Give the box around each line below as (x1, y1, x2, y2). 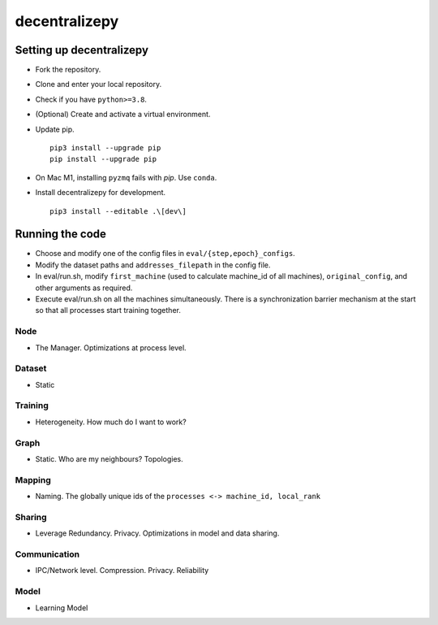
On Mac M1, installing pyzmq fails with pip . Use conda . (35, 172, 217, 182)
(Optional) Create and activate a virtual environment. (35, 110, 211, 119)
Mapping (15, 474, 52, 485)
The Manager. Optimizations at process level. (35, 342, 187, 353)
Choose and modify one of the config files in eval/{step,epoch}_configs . (35, 249, 295, 258)
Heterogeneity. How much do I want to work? (35, 417, 187, 427)
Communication (15, 549, 80, 560)
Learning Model (35, 602, 88, 613)
